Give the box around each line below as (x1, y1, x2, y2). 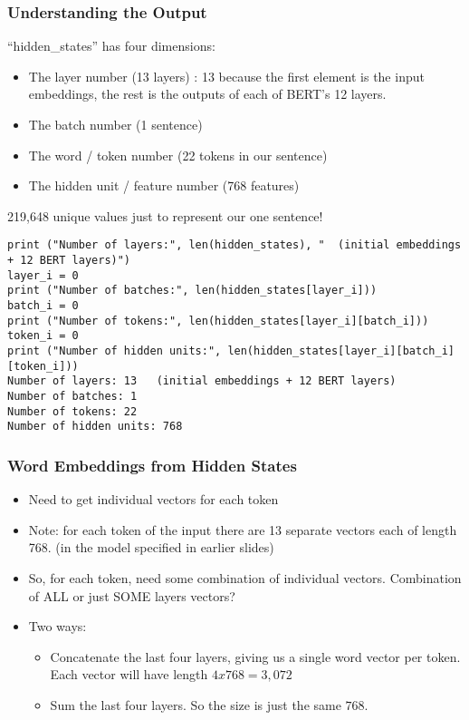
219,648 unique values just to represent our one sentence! (7, 206, 323, 225)
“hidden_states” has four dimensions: (7, 36, 215, 55)
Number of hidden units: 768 (7, 420, 183, 433)
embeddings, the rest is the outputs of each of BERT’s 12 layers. (28, 84, 387, 103)
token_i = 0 (7, 329, 79, 343)
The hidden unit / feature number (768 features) (28, 176, 300, 195)
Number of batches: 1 (7, 389, 138, 403)
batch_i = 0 (7, 299, 79, 312)
